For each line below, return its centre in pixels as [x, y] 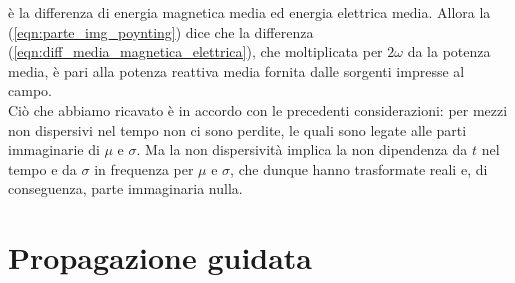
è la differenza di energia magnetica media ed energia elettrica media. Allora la [249, 12]
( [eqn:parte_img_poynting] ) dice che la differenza [161, 31]
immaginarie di [54, 149]
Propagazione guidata [160, 257]
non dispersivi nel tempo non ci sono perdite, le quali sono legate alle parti [237, 129]
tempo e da [42, 168]
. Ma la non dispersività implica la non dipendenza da [302, 149]
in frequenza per [144, 168]
